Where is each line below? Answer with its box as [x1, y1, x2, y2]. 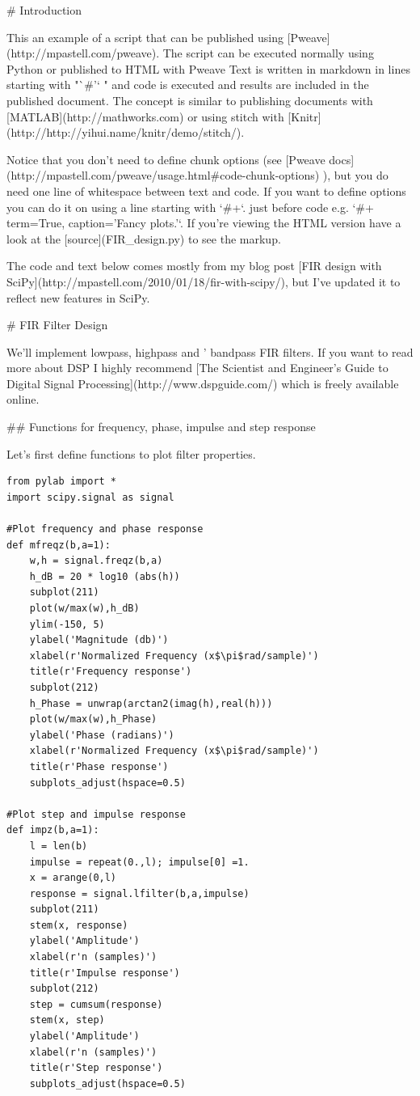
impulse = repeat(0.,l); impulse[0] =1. [29, 856, 250, 868]
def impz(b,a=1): [6, 824, 99, 836]
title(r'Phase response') [29, 760, 169, 772]
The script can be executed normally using [162, 44, 374, 61]
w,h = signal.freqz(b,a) [29, 555, 163, 567]
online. [6, 391, 40, 408]
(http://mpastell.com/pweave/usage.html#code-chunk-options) [6, 167, 320, 184]
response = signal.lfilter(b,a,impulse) [29, 887, 250, 899]
